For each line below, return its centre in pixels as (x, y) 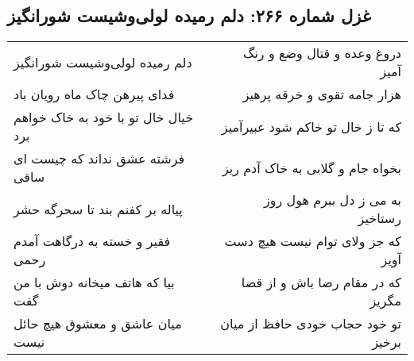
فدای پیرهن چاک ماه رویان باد (94, 94)
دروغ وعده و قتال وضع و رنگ (322, 53)
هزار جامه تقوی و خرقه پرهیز (322, 94)
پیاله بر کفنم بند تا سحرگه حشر (98, 209)
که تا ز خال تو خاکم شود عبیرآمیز (311, 126)
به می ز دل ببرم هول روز (333, 200)
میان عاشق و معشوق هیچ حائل (98, 324)
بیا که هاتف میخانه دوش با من (94, 282)
